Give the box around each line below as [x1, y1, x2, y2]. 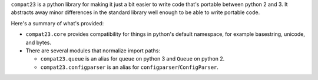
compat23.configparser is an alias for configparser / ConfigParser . [40, 64, 219, 71]
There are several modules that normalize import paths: [25, 47, 160, 54]
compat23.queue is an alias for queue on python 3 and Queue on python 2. [40, 55, 225, 62]
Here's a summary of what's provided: [11, 19, 104, 26]
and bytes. [25, 39, 52, 46]
